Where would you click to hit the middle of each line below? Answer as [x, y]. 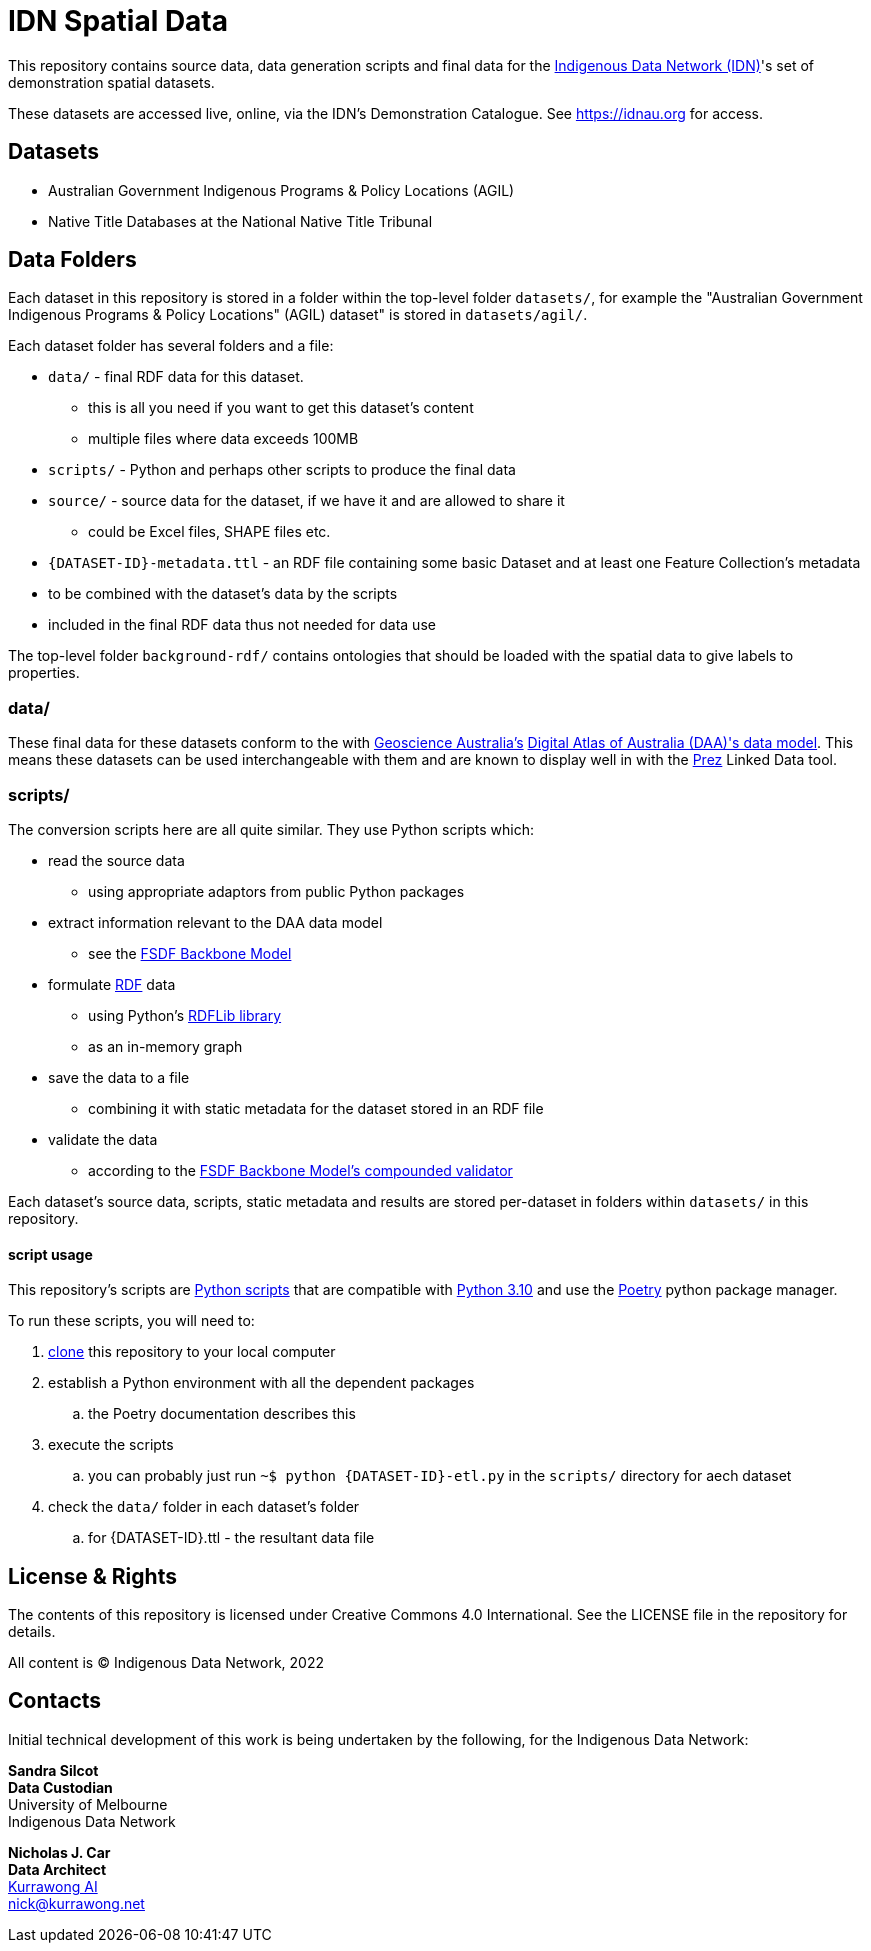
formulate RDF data [112, 984]
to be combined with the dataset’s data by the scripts [223, 594]
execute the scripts [111, 1445]
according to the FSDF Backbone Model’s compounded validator [300, 1170]
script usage [50, 1254]
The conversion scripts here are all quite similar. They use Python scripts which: [271, 829]
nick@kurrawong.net [76, 1903]
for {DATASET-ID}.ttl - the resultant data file [231, 1538]
